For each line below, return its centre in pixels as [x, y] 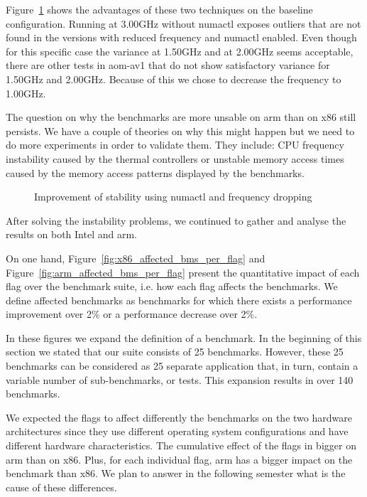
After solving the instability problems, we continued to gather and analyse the [176, 220]
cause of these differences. [61, 487]
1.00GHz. [26, 93]
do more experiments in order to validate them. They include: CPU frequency [175, 145]
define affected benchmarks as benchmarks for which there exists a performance [179, 300]
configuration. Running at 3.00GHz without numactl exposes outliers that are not [183, 23]
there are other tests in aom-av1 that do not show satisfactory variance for [168, 65]
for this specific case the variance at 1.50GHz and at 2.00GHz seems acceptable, [180, 51]
